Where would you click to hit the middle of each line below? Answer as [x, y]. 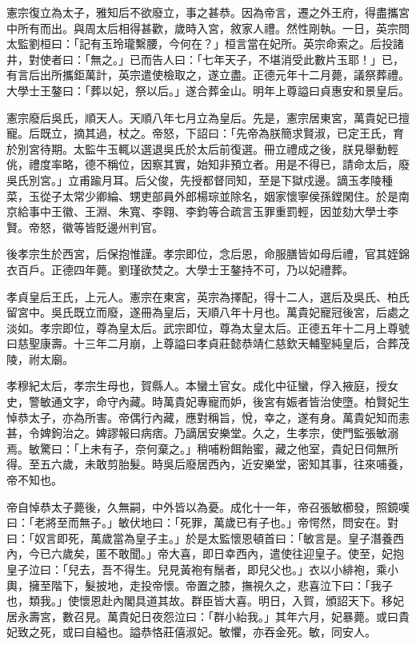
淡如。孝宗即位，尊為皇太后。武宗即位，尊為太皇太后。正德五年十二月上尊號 [208, 327]
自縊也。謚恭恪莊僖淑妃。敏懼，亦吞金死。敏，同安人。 [230, 632]
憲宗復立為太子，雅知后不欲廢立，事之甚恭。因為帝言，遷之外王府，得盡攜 [202, 12]
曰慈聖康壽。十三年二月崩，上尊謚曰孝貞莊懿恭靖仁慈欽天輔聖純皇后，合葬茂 [208, 343]
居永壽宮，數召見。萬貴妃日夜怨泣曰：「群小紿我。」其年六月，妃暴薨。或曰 [202, 616]
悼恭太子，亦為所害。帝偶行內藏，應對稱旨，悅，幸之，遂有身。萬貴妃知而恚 [208, 417]
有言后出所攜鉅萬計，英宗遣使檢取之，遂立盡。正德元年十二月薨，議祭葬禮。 [208, 75]
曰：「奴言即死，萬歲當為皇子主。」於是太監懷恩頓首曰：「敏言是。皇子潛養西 [205, 537]
